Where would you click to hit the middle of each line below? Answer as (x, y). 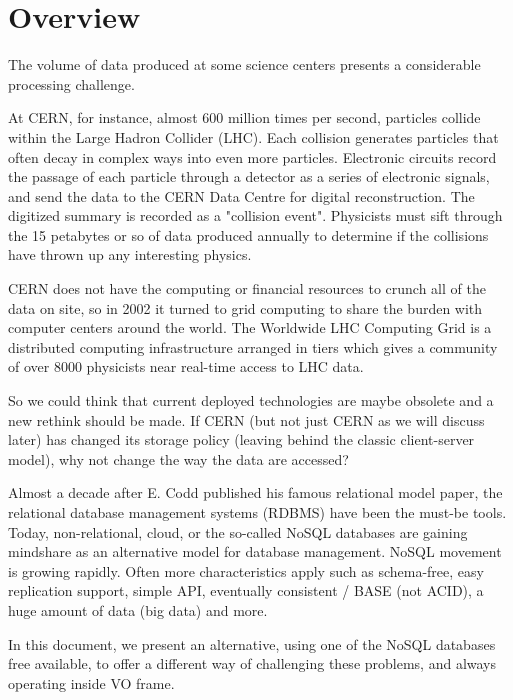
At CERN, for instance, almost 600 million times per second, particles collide (244, 117)
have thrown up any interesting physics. (130, 254)
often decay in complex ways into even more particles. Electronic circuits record (252, 156)
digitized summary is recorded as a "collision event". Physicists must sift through (255, 215)
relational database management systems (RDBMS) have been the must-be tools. (257, 512)
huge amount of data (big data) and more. (138, 609)
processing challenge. (71, 83)
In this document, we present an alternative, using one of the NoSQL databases (252, 643)
